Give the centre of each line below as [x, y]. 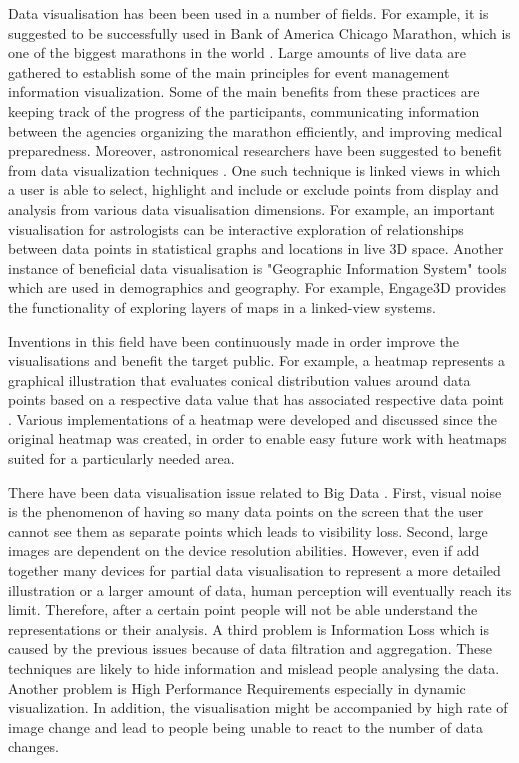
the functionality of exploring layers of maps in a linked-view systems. [222, 306]
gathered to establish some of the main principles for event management [229, 71]
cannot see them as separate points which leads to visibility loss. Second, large [248, 530]
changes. [34, 746]
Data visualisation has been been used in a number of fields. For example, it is [248, 13]
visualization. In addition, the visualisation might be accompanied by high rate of [258, 707]
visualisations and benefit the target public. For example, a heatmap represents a [256, 360]
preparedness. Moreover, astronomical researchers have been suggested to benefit [255, 150]
